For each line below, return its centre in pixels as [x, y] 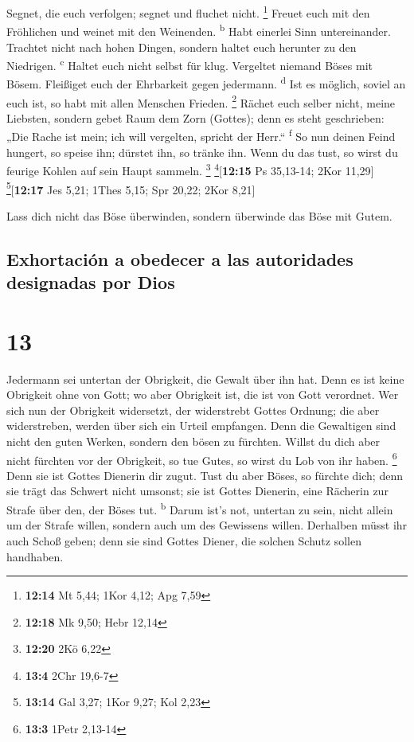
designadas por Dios [91, 282]
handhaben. [35, 556]
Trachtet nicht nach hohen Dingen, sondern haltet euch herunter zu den [182, 47]
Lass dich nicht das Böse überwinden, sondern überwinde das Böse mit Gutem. [199, 215]
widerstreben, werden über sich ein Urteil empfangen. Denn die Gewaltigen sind [201, 426]
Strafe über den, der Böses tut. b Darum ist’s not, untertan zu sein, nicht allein [200, 508]
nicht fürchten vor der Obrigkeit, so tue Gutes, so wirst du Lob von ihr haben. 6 [202, 459]
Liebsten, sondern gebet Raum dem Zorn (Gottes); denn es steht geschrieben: [195, 117]
